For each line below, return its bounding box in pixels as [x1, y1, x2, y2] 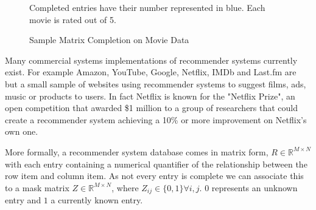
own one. [5, 125, 38, 138]
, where [111, 181, 139, 194]
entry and [5, 194, 41, 206]
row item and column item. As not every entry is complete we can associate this [5, 169, 304, 182]
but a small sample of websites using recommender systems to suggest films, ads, [5, 77, 306, 90]
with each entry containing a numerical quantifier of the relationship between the [5, 157, 307, 170]
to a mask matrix [5, 181, 69, 194]
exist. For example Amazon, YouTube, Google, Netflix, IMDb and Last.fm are [5, 66, 297, 78]
